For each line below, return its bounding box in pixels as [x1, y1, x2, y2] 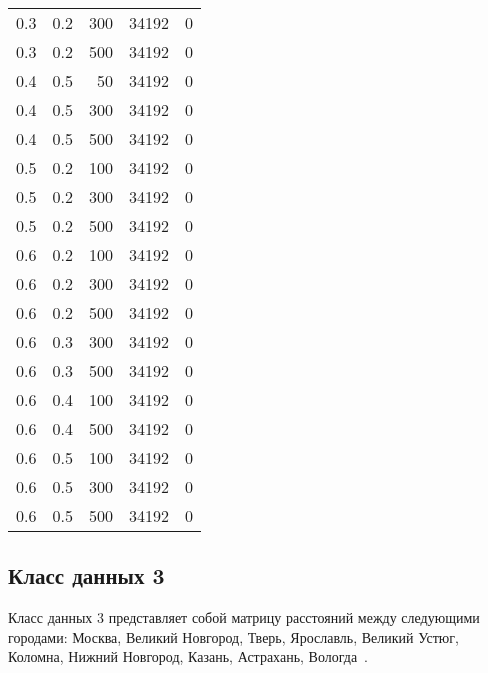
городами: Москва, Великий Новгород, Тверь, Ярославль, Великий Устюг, [8, 626, 459, 647]
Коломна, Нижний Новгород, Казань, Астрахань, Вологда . [8, 646, 369, 667]
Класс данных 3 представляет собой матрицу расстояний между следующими [8, 607, 480, 628]
